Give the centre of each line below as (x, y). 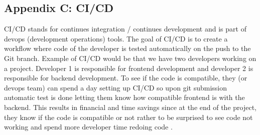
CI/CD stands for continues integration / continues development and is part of (125, 29)
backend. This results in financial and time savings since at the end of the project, (130, 107)
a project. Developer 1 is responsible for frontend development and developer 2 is (129, 68)
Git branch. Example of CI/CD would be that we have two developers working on (130, 58)
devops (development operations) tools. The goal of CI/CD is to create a (116, 38)
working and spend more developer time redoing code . (88, 127)
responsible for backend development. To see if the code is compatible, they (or (126, 78)
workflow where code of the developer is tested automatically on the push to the (127, 48)
